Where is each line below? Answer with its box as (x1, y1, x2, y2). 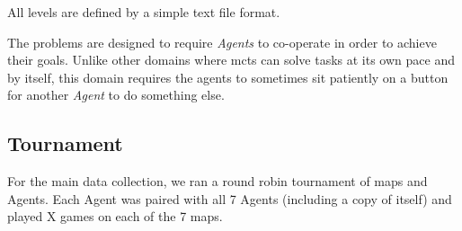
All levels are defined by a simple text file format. (7, 3, 280, 21)
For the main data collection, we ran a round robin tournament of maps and (7, 172, 428, 191)
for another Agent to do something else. (7, 85, 225, 104)
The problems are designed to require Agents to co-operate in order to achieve (7, 32, 437, 51)
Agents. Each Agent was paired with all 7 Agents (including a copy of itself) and (7, 189, 452, 208)
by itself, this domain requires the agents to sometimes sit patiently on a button (7, 67, 449, 86)
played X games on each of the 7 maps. (7, 207, 223, 226)
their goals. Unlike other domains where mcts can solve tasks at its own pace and (7, 50, 455, 69)
